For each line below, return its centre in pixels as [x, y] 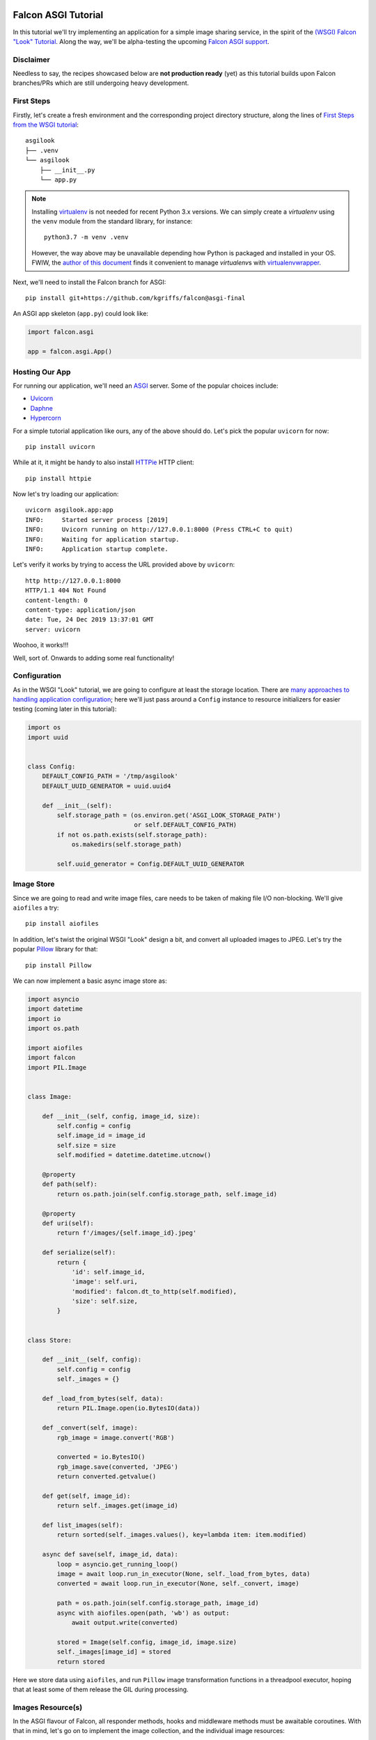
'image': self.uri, [105, 1282]
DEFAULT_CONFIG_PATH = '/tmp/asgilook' [110, 776]
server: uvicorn [53, 629]
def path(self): [70, 1184]
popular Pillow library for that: [55, 949]
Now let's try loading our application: [66, 494]
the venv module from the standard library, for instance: [112, 221]
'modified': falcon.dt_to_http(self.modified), [154, 1291]
